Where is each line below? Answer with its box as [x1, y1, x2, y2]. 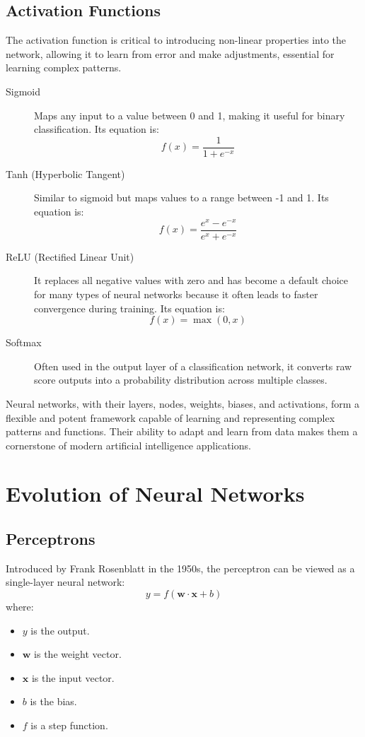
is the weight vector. [34, 647, 122, 661]
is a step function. [30, 718, 108, 733]
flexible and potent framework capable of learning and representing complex [6, 410, 335, 425]
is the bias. [30, 694, 77, 709]
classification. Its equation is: [34, 122, 159, 136]
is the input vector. [31, 670, 115, 685]
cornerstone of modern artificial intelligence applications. [6, 437, 251, 452]
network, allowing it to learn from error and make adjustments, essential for [6, 46, 335, 61]
